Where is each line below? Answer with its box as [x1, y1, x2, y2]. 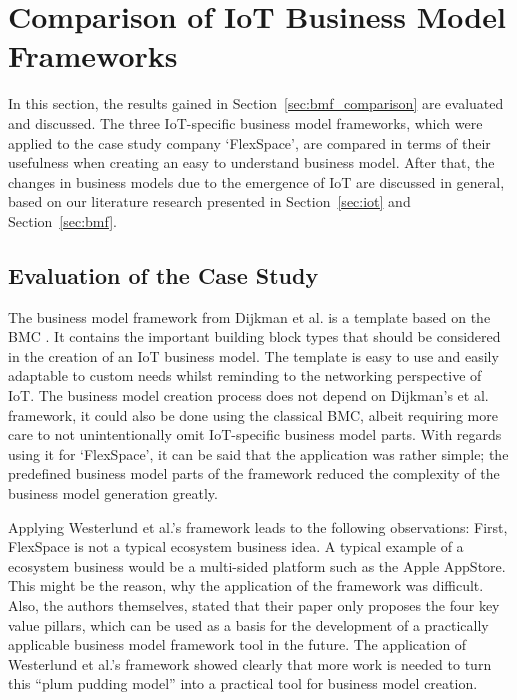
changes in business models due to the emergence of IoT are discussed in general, [8, 171, 505, 192]
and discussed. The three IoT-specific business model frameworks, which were [8, 112, 483, 133]
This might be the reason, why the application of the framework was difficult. [8, 575, 484, 596]
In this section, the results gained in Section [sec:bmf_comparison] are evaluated [8, 93, 504, 114]
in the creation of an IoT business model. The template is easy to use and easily [8, 345, 499, 366]
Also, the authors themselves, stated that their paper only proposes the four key [8, 594, 500, 615]
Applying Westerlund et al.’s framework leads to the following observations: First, [8, 516, 508, 537]
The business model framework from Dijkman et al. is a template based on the [8, 306, 491, 327]
